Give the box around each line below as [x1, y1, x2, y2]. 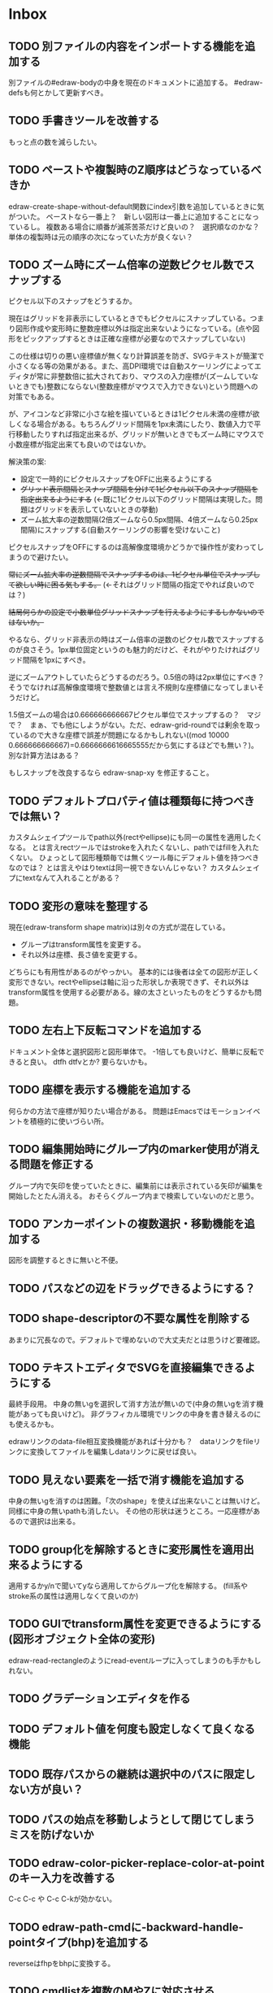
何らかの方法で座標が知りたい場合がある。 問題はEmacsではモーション [8, 1106, 246, 1116]
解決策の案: [8, 457, 47, 467]
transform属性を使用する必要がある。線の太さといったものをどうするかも [8, 987, 255, 997]
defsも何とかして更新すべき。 [8, 88, 108, 98]
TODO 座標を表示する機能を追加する [8, 1083, 192, 1097]
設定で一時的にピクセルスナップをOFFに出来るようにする [19, 474, 213, 484]
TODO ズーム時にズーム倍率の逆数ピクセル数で [8, 258, 245, 272]
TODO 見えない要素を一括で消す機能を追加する [8, 1473, 245, 1486]
